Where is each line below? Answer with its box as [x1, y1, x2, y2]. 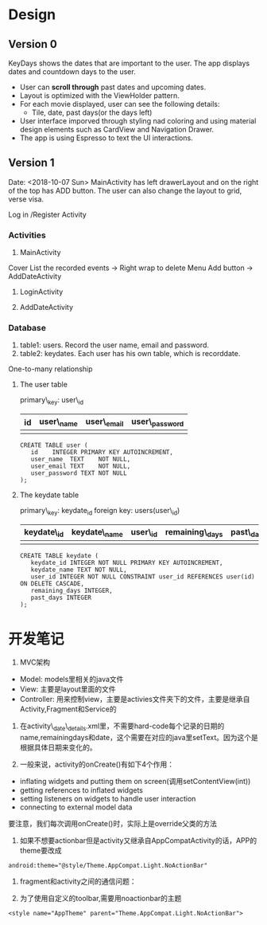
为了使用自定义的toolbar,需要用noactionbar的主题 [19, 894, 182, 903]
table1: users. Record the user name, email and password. [19, 340, 209, 350]
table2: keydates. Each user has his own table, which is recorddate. [19, 349, 241, 359]
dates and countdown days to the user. [8, 67, 137, 76]
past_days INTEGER [30, 594, 91, 602]
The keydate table [19, 490, 79, 500]
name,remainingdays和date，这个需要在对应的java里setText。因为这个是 [19, 733, 258, 743]
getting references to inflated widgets [19, 786, 143, 795]
